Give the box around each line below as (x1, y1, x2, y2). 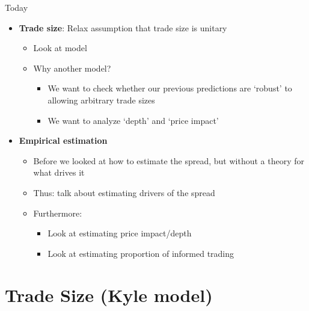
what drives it (33, 166, 85, 179)
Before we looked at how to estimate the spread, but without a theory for (33, 154, 305, 167)
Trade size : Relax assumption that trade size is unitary (19, 21, 227, 34)
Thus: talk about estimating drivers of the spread (33, 186, 215, 199)
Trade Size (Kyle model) (5, 282, 213, 307)
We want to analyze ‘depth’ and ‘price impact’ (47, 114, 219, 126)
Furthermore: (33, 206, 82, 219)
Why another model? (33, 61, 111, 74)
